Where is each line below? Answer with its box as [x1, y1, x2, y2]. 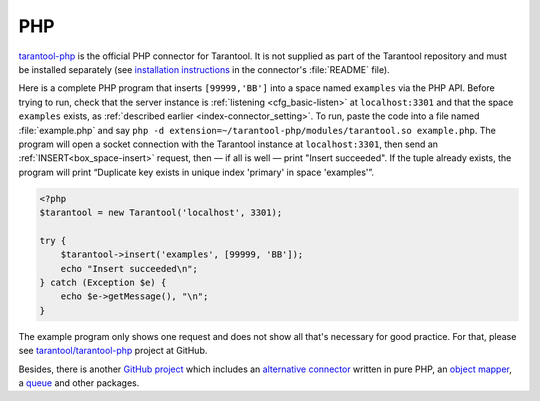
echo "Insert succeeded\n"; [60, 263, 199, 274]
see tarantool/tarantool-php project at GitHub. [18, 345, 208, 357]
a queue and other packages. [18, 376, 140, 389]
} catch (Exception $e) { [39, 277, 167, 288]
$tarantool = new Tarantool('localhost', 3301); [39, 207, 283, 219]
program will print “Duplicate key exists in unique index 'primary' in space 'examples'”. [18, 166, 375, 178]
